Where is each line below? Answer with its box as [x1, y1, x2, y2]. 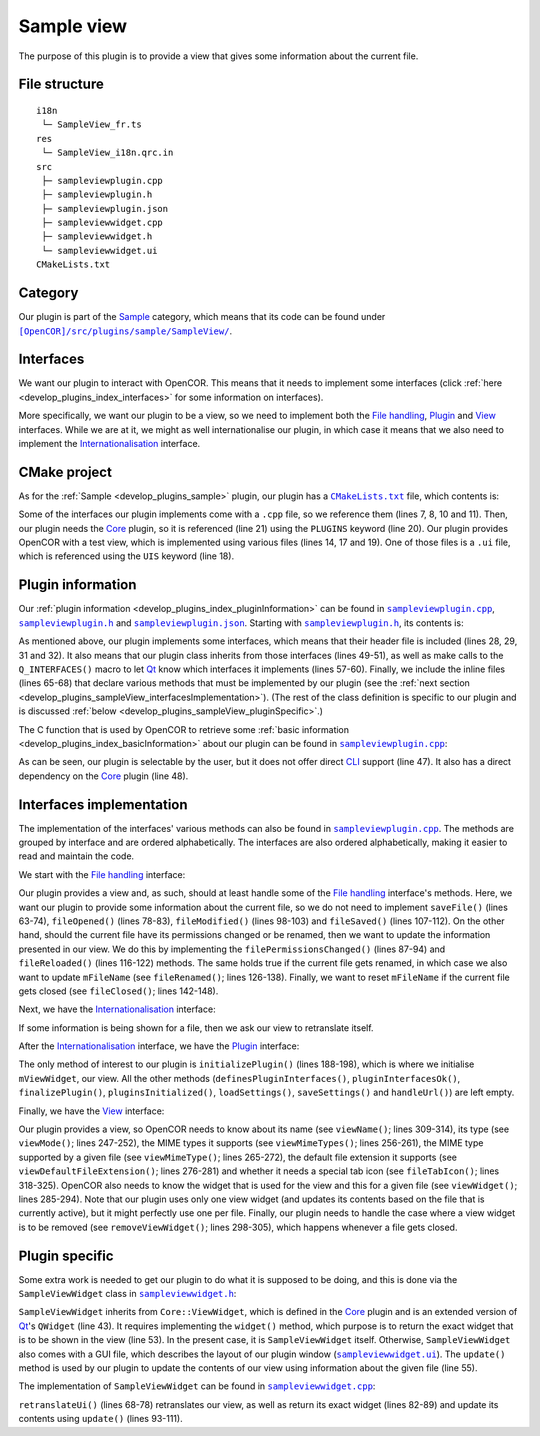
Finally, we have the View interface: [18, 1105, 165, 1117]
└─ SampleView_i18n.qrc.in [41, 147, 174, 159]
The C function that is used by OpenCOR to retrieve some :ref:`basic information [18, 723, 350, 735]
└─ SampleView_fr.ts [41, 119, 142, 130]
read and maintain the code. [18, 850, 135, 862]
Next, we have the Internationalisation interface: [18, 1003, 216, 1015]
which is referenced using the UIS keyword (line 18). [18, 550, 235, 562]
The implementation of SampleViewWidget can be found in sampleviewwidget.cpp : [18, 1380, 376, 1392]
